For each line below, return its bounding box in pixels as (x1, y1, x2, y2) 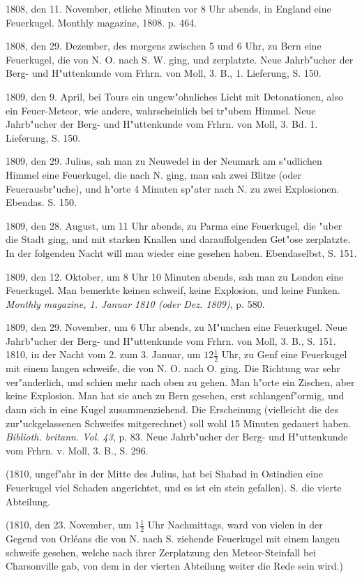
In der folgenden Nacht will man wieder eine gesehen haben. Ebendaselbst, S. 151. (6, 245, 357, 260)
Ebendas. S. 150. (6, 195, 77, 209)
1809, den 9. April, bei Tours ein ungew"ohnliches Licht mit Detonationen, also (6, 89, 343, 103)
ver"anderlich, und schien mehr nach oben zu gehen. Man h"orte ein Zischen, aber (6, 374, 355, 389)
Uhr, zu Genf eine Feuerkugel (221, 347, 347, 362)
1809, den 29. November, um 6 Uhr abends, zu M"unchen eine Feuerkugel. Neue (6, 320, 347, 334)
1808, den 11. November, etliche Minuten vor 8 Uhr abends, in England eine (6, 1, 331, 15)
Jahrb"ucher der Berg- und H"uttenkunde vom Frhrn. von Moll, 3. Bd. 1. (6, 117, 318, 131)
